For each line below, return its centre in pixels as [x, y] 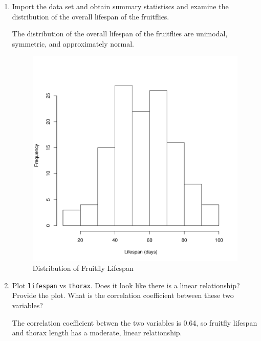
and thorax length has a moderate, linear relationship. [97, 333]
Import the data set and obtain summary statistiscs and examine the [120, 6]
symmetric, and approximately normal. [73, 43]
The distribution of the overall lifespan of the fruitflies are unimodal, [120, 34]
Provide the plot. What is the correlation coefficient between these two [123, 295]
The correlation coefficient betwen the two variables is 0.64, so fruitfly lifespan [135, 322]
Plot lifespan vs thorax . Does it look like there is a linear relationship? [126, 285]
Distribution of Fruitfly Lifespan [83, 268]
